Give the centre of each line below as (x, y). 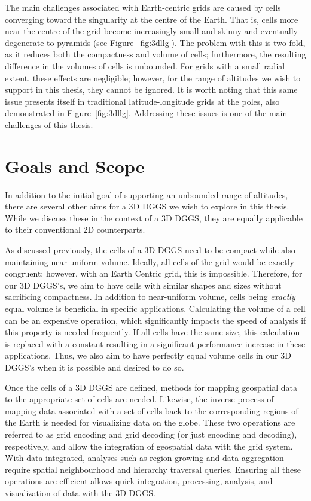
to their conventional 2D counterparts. (75, 230)
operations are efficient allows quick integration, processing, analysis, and (139, 481)
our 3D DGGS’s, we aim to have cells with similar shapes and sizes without (143, 285)
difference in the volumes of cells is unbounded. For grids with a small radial (145, 66)
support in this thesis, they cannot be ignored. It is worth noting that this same (151, 89)
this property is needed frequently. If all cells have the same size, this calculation (153, 332)
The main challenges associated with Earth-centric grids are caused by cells (143, 7)
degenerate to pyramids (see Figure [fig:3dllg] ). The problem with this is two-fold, (155, 42)
